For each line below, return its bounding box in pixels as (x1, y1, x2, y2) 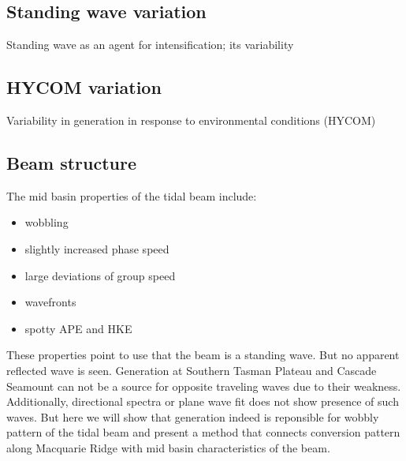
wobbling (24, 214, 69, 230)
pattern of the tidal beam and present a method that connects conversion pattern (6, 424, 400, 440)
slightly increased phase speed (24, 240, 169, 257)
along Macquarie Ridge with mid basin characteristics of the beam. (6, 439, 330, 455)
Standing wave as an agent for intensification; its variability (6, 36, 294, 53)
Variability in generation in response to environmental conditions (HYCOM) (6, 112, 376, 128)
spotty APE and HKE (24, 320, 132, 336)
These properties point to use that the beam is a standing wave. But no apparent (6, 347, 400, 363)
